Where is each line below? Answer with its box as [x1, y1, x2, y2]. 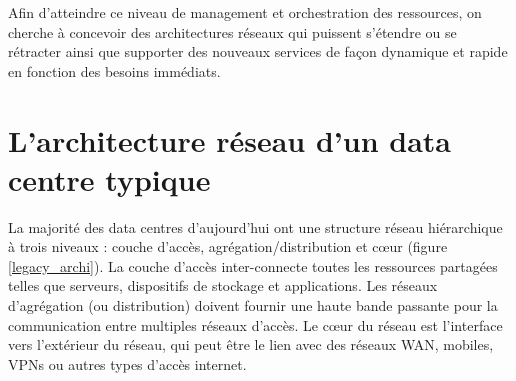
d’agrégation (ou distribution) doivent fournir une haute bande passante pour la [8, 295, 498, 316]
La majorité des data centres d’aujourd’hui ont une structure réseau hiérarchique [8, 216, 503, 237]
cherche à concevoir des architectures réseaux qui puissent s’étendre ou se [8, 21, 457, 42]
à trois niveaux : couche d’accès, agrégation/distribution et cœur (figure [8, 236, 448, 257]
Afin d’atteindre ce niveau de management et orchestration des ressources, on [8, 2, 482, 22]
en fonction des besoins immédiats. [8, 60, 221, 81]
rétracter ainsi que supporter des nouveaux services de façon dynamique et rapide [8, 41, 508, 62]
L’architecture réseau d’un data [8, 119, 452, 160]
